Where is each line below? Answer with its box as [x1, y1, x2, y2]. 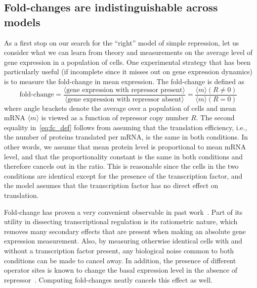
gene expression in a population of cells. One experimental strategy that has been [4, 56, 251, 67]
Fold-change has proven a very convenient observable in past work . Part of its [4, 206, 243, 217]
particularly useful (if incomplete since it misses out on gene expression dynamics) [4, 66, 253, 77]
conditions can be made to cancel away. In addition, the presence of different [4, 255, 236, 265]
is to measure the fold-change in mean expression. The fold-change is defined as [4, 76, 245, 86]
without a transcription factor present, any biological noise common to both [4, 245, 234, 255]
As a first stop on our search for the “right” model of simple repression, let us [4, 37, 239, 48]
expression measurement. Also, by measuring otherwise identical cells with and [4, 236, 243, 246]
